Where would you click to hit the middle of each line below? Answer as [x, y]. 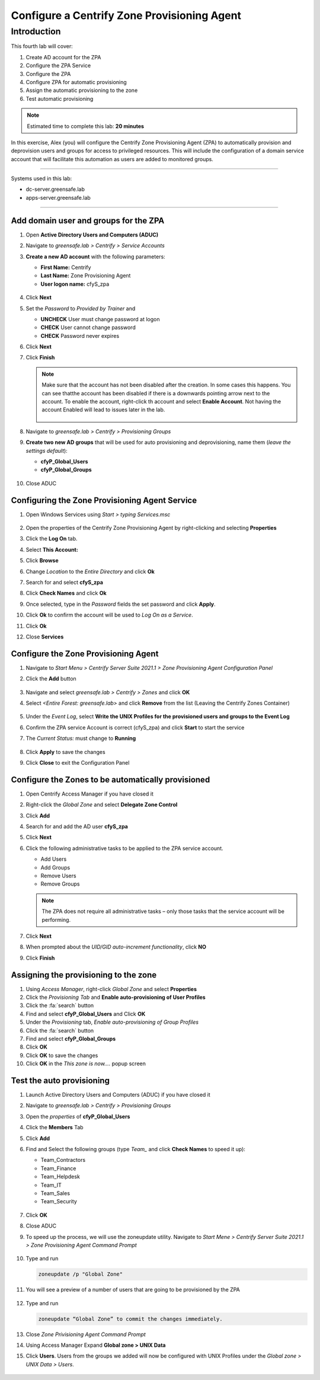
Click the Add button [51, 679]
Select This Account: [52, 550]
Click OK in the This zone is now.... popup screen [86, 1063]
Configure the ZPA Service [58, 66]
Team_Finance [58, 1168]
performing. [56, 919]
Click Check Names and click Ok [66, 593]
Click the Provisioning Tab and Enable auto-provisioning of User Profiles [116, 997]
